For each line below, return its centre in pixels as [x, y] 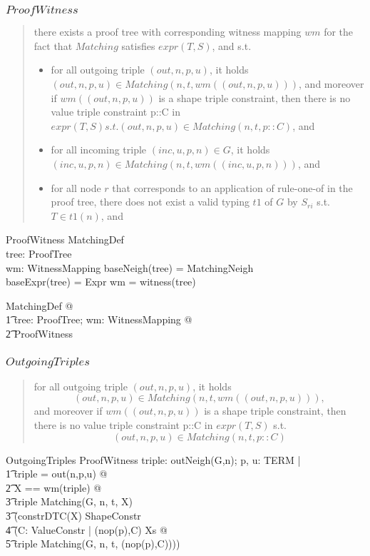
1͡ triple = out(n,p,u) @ [57, 474]
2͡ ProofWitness [40, 333]
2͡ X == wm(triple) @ [54, 487]
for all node [76, 187]
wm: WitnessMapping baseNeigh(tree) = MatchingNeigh [130, 267]
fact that [53, 45]
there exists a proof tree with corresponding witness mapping [168, 32]
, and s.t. [232, 45]
